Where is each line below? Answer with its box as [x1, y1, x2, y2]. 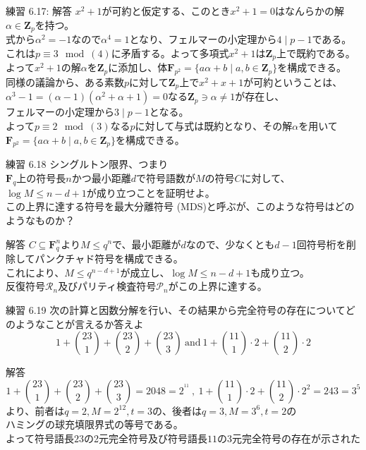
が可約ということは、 [243, 74, 343, 89]
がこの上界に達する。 [168, 279, 267, 293]
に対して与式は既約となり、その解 [135, 118, 293, 133]
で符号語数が [135, 170, 195, 185]
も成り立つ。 [250, 264, 310, 279]
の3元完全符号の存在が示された [216, 431, 360, 446]
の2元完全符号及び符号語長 [83, 431, 207, 446]
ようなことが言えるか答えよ [15, 316, 144, 331]
